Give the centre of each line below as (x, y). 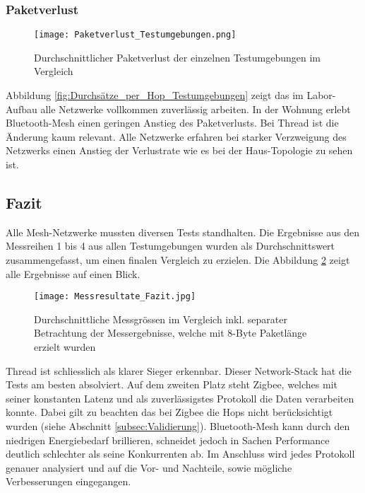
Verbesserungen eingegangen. (68, 481)
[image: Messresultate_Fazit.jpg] (115, 297)
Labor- (321, 95)
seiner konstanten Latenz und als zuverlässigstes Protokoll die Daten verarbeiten (180, 398)
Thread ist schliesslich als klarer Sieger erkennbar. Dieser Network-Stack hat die (179, 370)
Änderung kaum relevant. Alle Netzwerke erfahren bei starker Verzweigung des (176, 136)
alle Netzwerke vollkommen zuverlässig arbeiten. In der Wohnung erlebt (196, 109)
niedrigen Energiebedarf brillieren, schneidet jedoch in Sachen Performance (168, 440)
